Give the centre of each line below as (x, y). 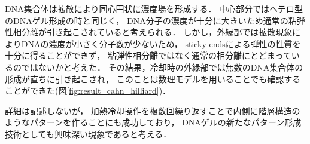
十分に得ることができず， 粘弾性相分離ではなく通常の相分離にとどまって (148, 55)
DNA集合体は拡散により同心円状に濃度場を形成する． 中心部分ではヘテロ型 (154, 8)
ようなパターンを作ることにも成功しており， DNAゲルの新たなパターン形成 (153, 122)
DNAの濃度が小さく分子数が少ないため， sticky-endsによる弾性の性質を (161, 43)
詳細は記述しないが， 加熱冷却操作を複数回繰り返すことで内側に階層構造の (153, 110)
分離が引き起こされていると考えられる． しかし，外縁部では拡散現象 (157, 32)
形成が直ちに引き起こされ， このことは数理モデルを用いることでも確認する (153, 79)
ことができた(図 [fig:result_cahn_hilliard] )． (88, 91)
